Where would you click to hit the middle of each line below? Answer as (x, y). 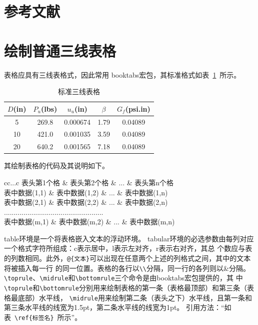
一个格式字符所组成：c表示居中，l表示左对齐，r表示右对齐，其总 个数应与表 (128, 248)
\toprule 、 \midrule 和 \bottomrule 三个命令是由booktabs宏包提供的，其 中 (123, 278)
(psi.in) (138, 108)
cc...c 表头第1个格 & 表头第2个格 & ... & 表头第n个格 (89, 182)
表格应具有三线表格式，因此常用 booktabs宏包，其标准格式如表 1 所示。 (122, 74)
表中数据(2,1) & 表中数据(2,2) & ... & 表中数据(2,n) (86, 202)
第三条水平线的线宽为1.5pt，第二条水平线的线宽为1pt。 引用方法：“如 (118, 307)
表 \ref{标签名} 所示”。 (43, 317)
